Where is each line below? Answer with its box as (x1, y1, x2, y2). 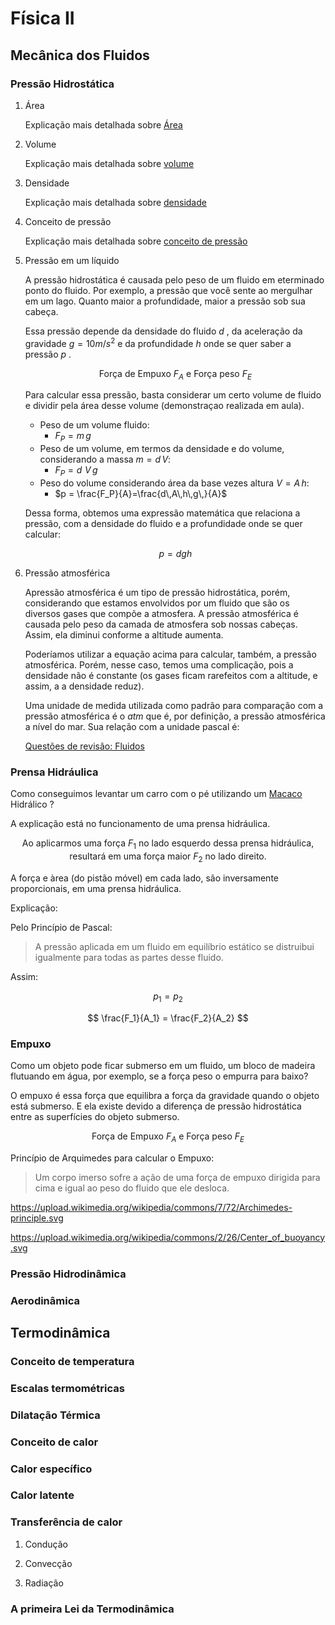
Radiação (24, 1577, 64, 1589)
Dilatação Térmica (10, 1408, 101, 1422)
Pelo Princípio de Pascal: (10, 921, 113, 933)
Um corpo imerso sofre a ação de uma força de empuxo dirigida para (34, 1171, 321, 1183)
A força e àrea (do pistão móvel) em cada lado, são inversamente (10, 872, 279, 884)
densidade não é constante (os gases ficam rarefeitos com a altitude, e (24, 669, 318, 681)
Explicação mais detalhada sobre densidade (24, 196, 207, 208)
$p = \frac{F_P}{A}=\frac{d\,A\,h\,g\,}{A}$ (54, 487, 228, 499)
